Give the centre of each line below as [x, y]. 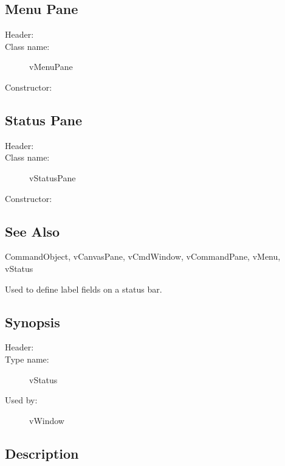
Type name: [27, 359]
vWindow [47, 420]
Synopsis [33, 322]
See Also [33, 231]
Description [42, 453]
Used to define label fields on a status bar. [84, 289]
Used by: [21, 400]
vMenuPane [51, 67]
